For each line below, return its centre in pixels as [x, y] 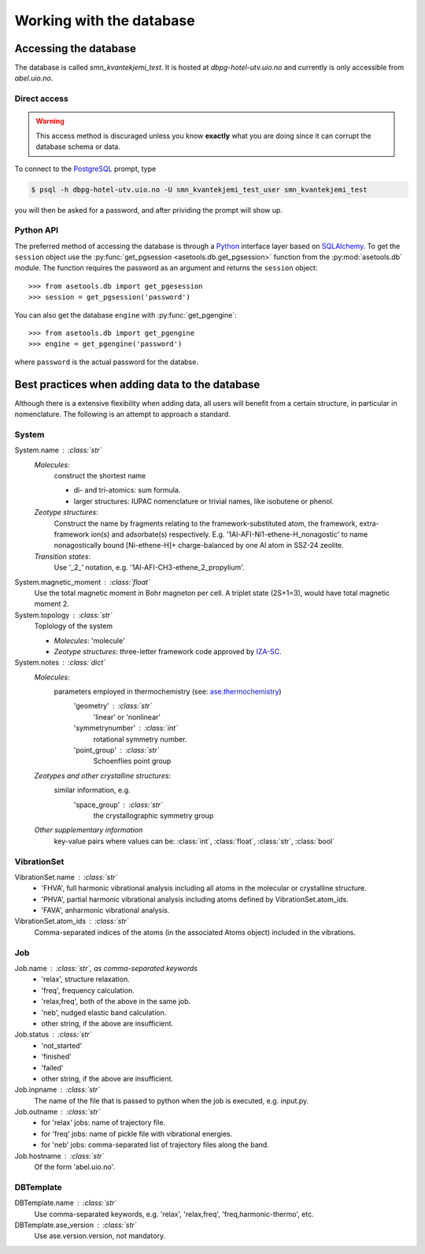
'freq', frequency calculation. [88, 990]
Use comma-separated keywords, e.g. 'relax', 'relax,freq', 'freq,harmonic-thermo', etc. [174, 1214]
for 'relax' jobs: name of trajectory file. [103, 1122]
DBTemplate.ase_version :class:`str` [76, 1225]
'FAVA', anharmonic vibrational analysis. [105, 910]
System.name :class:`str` [58, 450]
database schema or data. [78, 147]
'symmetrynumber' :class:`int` [126, 728]
